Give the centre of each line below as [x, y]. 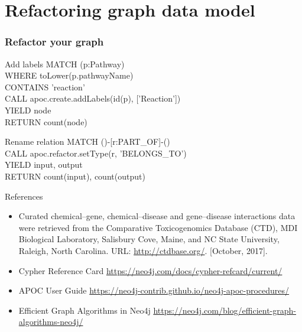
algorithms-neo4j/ [51, 322]
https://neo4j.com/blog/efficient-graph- [225, 310]
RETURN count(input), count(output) [75, 176]
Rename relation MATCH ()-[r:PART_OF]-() [87, 141]
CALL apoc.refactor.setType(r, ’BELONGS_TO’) [96, 153]
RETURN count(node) [46, 121]
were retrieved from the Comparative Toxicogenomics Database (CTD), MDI [158, 227]
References [24, 196]
